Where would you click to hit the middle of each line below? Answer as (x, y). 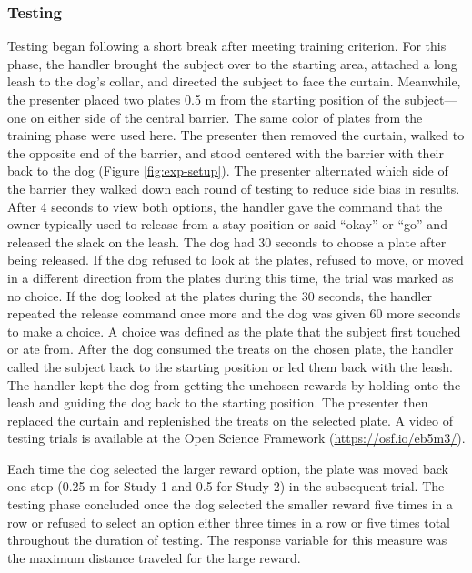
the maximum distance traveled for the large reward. (154, 557)
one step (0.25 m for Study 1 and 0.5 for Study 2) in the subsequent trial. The (226, 486)
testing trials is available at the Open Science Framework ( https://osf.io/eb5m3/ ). (236, 438)
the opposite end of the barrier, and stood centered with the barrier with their (226, 152)
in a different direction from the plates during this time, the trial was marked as (231, 277)
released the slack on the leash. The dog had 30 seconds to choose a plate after (227, 241)
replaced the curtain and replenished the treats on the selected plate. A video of (230, 420)
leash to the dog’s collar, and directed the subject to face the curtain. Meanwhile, (234, 81)
